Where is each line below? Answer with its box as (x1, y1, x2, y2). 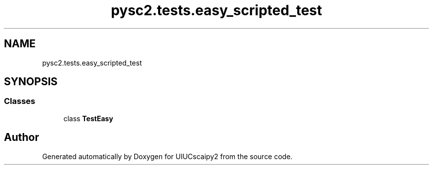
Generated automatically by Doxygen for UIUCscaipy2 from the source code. (42, 152, 293, 161)
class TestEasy (63, 114, 113, 123)
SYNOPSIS (4, 75, 58, 88)
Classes (4, 96, 36, 106)
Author (4, 131, 39, 144)
